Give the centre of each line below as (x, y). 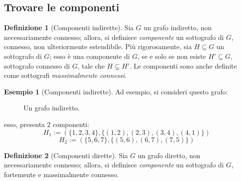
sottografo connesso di (37, 65)
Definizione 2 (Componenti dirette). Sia (66, 155)
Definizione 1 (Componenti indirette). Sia (69, 27)
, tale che (91, 65)
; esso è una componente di (90, 56)
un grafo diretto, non (169, 155)
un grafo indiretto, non (178, 27)
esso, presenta (24, 124)
